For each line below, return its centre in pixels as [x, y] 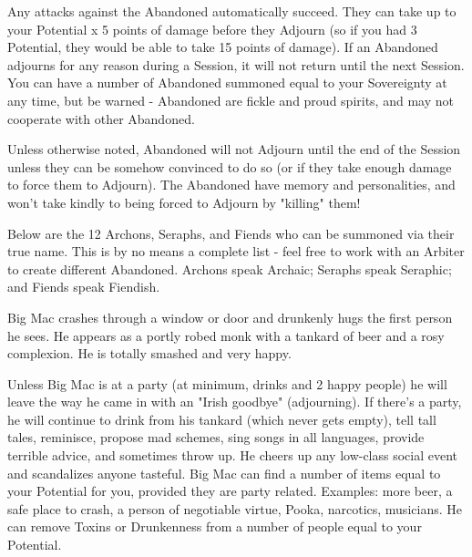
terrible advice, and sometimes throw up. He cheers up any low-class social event [233, 455]
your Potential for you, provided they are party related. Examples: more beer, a [230, 491]
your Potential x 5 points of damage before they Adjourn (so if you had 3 [212, 29]
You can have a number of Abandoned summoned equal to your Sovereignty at [227, 83]
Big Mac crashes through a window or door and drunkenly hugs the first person [230, 317]
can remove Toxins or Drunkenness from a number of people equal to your [215, 526]
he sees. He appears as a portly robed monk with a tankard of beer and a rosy [226, 335]
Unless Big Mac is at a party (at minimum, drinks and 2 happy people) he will [227, 383]
